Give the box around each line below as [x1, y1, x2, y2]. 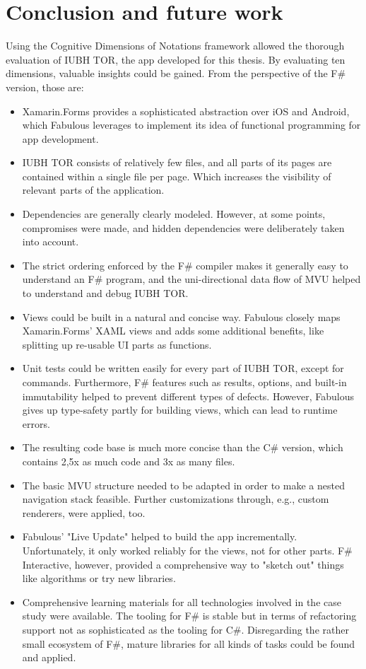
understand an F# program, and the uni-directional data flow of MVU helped [22, 272, 361, 286]
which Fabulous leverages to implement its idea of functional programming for [22, 117, 361, 132]
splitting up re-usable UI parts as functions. [22, 337, 212, 351]
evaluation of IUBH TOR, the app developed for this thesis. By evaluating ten [6, 52, 346, 66]
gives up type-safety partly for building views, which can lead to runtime [22, 402, 338, 417]
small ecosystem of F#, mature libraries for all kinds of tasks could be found [22, 636, 355, 651]
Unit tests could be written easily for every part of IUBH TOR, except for [22, 361, 344, 376]
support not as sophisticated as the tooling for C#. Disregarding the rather [22, 622, 349, 636]
